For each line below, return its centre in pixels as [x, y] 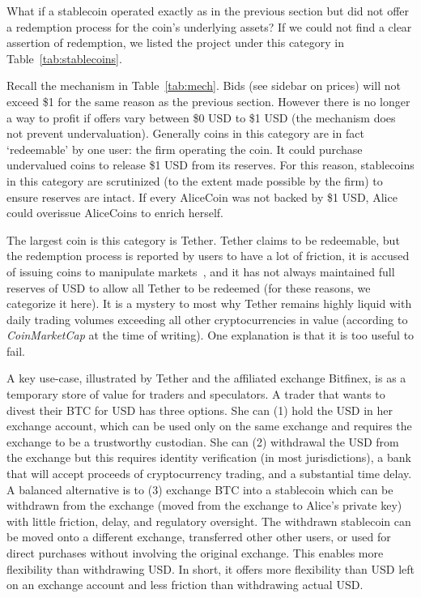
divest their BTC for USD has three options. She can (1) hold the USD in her [200, 410]
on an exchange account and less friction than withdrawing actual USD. [185, 585]
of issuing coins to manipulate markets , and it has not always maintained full [201, 271]
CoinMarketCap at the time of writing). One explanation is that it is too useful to [210, 335]
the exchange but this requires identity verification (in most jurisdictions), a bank [209, 457]
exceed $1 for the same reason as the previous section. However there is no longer [208, 101]
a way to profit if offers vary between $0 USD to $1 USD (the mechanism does [201, 117]
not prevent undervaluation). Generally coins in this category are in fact [185, 133]
